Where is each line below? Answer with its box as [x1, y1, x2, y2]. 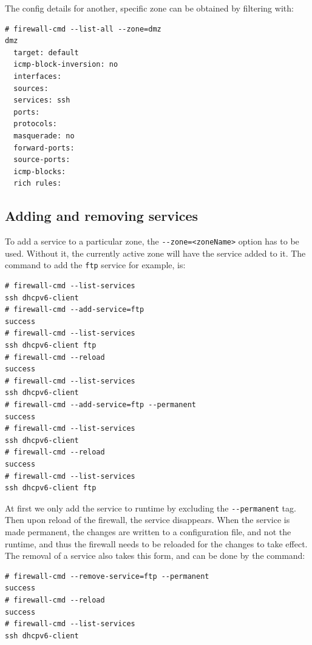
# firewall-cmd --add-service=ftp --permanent [5, 400, 196, 409]
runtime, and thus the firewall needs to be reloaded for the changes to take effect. [5, 537, 308, 550]
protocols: [13, 120, 57, 129]
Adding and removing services [5, 206, 198, 225]
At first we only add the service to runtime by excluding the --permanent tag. [5, 501, 296, 514]
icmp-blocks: [13, 167, 66, 176]
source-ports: [13, 155, 70, 164]
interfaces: [13, 72, 62, 81]
